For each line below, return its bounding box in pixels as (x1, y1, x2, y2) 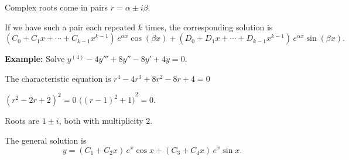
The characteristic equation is (5, 72, 111, 84)
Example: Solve (5, 53, 65, 65)
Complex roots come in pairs (5, 1, 108, 13)
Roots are (5, 114, 40, 127)
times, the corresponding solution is (145, 20, 273, 33)
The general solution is (5, 134, 87, 146)
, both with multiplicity (59, 114, 143, 127)
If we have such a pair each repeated (5, 20, 135, 33)
